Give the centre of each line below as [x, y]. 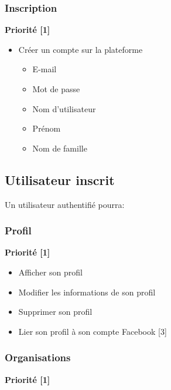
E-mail [45, 69]
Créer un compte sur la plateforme [81, 49]
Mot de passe [56, 89]
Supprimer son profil [55, 312]
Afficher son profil [50, 272]
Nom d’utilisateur [64, 108]
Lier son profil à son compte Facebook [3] [93, 331]
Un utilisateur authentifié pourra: [65, 204]
